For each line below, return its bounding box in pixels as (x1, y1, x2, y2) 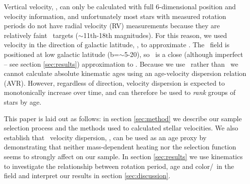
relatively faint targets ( (4, 30, 78, 40)
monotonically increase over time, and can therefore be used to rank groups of (4, 87, 236, 97)
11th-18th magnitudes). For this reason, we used (83, 30, 227, 40)
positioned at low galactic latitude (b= (4, 49, 119, 59)
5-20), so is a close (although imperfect (124, 49, 243, 59)
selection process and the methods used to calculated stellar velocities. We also (4, 123, 238, 133)
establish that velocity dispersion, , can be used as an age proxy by (4, 132, 207, 142)
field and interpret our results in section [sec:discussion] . (4, 170, 170, 181)
